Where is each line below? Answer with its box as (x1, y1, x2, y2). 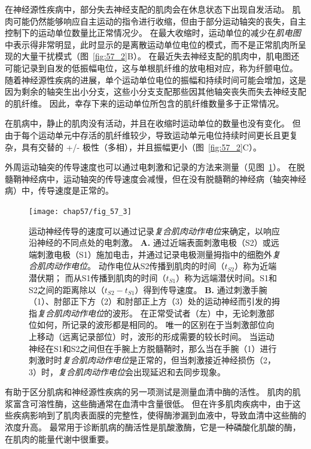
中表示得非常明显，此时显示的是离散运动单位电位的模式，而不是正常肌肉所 (5, 38, 298, 50)
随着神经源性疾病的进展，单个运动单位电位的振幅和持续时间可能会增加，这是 (5, 73, 306, 86)
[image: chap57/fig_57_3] (29, 207, 132, 216)
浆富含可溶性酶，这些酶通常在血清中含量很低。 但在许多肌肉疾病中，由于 (5, 397, 292, 409)
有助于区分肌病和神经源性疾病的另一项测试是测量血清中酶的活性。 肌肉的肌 (5, 385, 301, 398)
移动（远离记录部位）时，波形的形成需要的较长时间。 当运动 (36, 330, 275, 342)
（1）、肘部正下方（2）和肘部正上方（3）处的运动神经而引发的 (29, 295, 272, 308)
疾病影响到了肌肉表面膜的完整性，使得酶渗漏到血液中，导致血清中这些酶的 (13, 409, 306, 421)
